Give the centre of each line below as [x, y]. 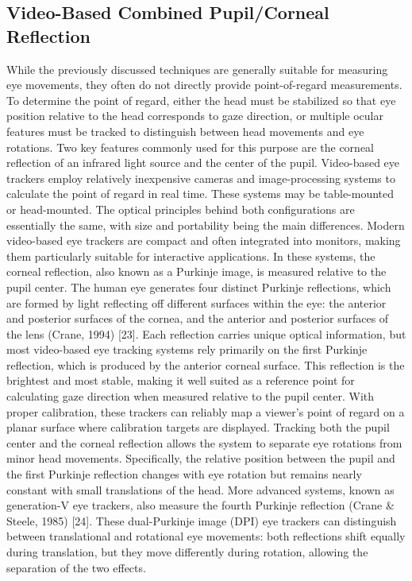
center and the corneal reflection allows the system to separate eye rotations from [204, 442]
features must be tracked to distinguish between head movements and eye [185, 131]
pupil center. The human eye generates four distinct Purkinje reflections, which [199, 287]
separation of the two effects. [76, 567]
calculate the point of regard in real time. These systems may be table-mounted [200, 194]
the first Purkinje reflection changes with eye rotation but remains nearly [184, 474]
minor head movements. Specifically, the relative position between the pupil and [201, 458]
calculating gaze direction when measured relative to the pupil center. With [191, 396]
